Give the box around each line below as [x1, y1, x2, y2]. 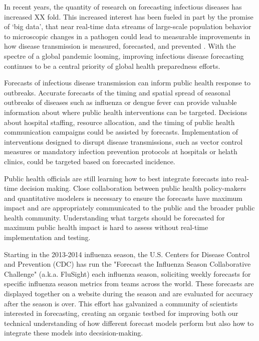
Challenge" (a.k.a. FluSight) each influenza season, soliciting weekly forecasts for [4, 268, 251, 279]
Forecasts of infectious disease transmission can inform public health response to [4, 77, 250, 88]
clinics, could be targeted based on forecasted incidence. [4, 156, 175, 166]
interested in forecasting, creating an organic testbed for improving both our [4, 308, 238, 318]
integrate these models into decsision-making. [4, 327, 143, 338]
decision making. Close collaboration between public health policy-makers [20, 183, 246, 193]
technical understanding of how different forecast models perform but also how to [4, 317, 254, 328]
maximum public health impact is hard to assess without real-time [4, 222, 208, 233]
